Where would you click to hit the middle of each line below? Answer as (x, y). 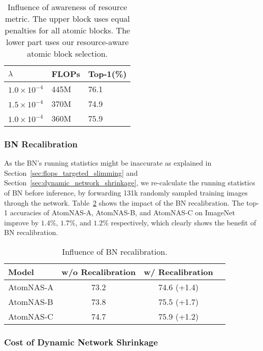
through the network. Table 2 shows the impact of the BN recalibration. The (124, 202)
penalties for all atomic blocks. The (68, 30)
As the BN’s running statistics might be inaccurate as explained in (108, 163)
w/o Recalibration (99, 271)
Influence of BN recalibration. (115, 251)
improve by (22, 222)
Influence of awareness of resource (67, 7)
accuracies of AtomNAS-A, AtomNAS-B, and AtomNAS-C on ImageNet (122, 212)
